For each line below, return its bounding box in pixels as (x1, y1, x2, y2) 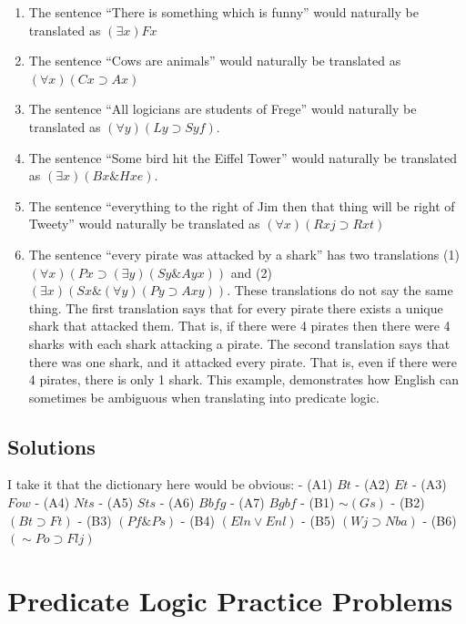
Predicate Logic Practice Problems (7, 582, 453, 619)
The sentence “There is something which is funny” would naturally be (28, 3, 419, 21)
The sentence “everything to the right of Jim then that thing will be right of (28, 196, 455, 215)
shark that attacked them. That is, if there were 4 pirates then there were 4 (28, 316, 451, 335)
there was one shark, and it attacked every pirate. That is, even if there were (28, 352, 457, 371)
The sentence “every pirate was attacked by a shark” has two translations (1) (28, 244, 460, 263)
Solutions (7, 432, 96, 460)
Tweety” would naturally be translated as (28, 214, 260, 233)
